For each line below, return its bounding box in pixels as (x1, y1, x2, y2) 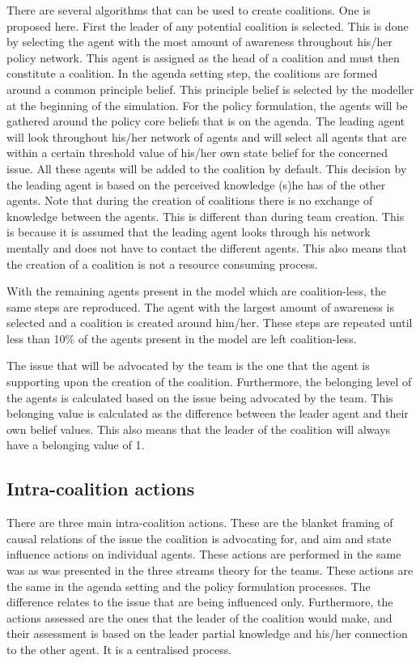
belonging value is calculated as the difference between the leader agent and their (6, 405, 409, 422)
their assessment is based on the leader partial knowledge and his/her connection (6, 625, 408, 642)
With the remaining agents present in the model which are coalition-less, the (6, 283, 387, 300)
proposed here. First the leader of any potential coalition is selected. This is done (6, 17, 409, 34)
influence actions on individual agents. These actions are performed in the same (6, 546, 401, 563)
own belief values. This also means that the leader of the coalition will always (6, 420, 391, 437)
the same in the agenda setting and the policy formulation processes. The (6, 577, 371, 594)
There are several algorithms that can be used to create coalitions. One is (6, 2, 371, 18)
